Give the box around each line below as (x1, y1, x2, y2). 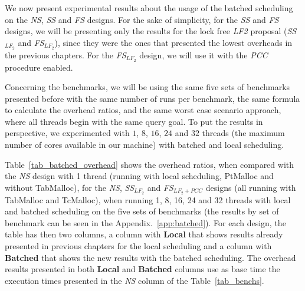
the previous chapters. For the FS (5, 48, 126, 61)
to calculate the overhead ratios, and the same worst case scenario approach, (5, 104, 281, 116)
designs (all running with (205, 181, 296, 193)
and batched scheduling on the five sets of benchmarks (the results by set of (5, 205, 279, 217)
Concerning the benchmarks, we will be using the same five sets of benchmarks (5, 81, 290, 93)
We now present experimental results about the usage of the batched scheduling (5, 2, 293, 14)
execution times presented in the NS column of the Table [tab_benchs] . (5, 274, 264, 286)
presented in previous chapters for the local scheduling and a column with (5, 240, 272, 252)
